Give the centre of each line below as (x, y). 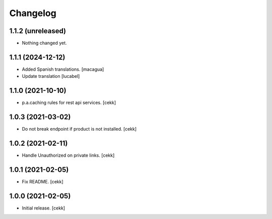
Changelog (33, 13)
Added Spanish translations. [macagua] (63, 69)
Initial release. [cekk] (44, 208)
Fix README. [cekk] (43, 181)
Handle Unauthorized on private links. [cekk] (68, 155)
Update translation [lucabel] (51, 76)
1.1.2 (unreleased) (38, 31)
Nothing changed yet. (45, 43)
